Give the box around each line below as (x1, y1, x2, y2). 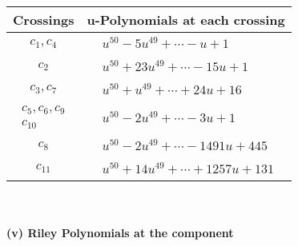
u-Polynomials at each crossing (87, 10, 285, 29)
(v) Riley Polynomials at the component (6, 224, 234, 241)
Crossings (13, 10, 74, 29)
